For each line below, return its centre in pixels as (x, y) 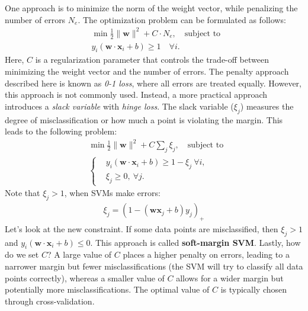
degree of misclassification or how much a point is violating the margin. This (144, 119)
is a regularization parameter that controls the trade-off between (152, 60)
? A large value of (79, 254)
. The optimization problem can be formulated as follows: (182, 19)
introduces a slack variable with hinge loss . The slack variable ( (119, 106)
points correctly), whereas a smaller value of (85, 278)
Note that (23, 193)
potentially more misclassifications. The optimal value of (107, 289)
